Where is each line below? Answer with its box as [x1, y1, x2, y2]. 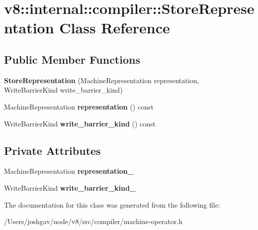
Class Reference [59, 17, 170, 38]
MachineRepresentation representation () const [4, 101, 154, 112]
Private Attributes [4, 142, 101, 158]
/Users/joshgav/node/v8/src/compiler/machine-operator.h [4, 216, 183, 227]
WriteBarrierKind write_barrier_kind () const [4, 118, 156, 128]
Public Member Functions [4, 51, 140, 67]
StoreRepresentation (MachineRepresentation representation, [4, 75, 199, 85]
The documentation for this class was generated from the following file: [4, 199, 220, 210]
